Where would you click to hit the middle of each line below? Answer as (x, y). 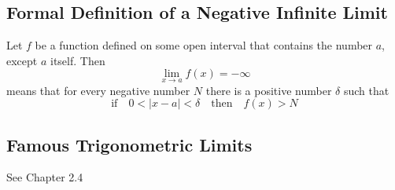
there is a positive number (269, 90)
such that (366, 90)
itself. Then (78, 60)
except (22, 60)
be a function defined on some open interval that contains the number (204, 45)
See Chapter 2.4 (45, 177)
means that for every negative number (98, 90)
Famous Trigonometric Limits (129, 144)
